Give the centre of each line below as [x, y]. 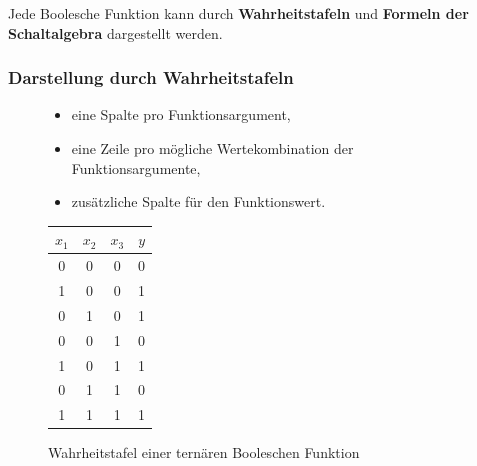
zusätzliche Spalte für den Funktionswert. [198, 201]
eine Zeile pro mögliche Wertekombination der [212, 148]
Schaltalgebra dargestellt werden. [115, 32]
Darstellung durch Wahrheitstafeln [151, 77]
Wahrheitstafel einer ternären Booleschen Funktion [204, 452]
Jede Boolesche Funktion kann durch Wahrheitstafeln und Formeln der [238, 13]
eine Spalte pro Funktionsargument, [181, 114]
